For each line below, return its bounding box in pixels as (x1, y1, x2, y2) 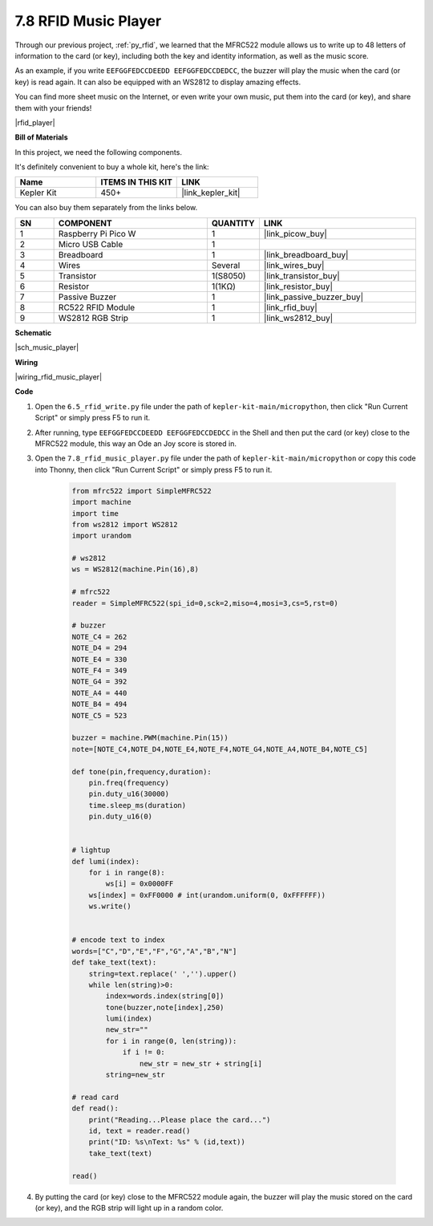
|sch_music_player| (14, 343, 79, 352)
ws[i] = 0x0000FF (105, 879, 174, 888)
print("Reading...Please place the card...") (88, 1115, 271, 1124)
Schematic (14, 327, 52, 337)
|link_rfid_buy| (263, 302, 318, 313)
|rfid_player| (14, 117, 55, 128)
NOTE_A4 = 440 (71, 688, 127, 697)
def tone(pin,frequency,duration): (71, 767, 212, 776)
